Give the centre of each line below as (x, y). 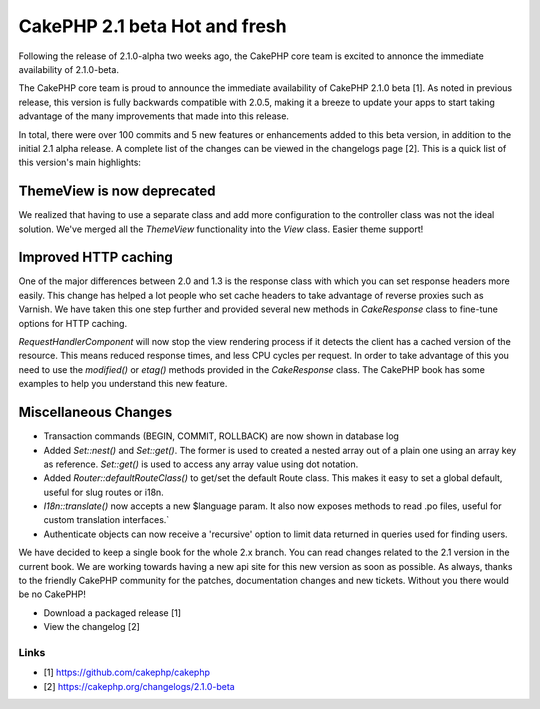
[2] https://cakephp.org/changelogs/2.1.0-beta (139, 686)
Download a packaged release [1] (112, 612)
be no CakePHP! (52, 594)
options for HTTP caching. (73, 323)
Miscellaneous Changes (95, 412)
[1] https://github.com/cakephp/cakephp (126, 672)
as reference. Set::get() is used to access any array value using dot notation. (201, 464)
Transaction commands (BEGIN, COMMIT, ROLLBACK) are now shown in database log (221, 436)
